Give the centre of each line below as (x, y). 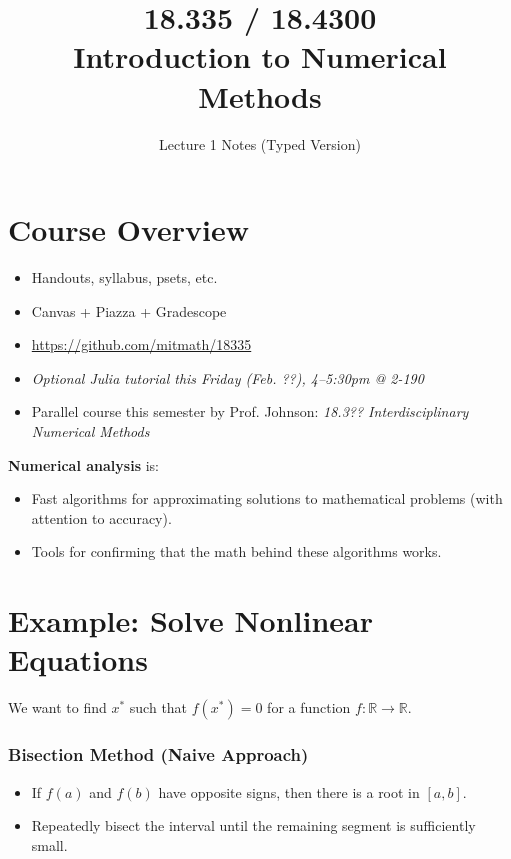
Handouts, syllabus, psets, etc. (124, 277)
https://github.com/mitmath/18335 (141, 344)
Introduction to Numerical (260, 56)
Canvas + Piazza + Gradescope (129, 310)
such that (158, 707)
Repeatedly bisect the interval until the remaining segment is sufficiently (253, 825)
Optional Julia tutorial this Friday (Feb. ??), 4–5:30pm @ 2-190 (227, 377)
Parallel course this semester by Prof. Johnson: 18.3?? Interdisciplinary (250, 411)
